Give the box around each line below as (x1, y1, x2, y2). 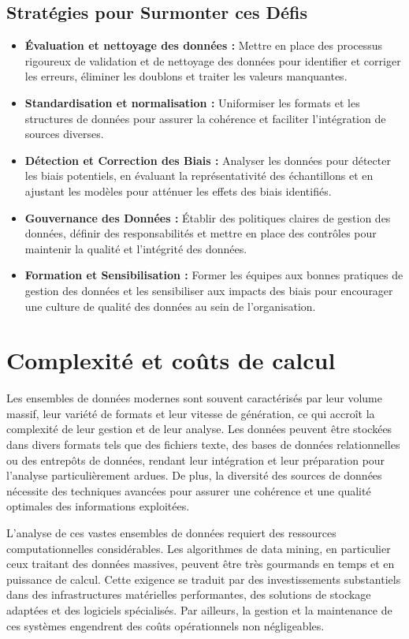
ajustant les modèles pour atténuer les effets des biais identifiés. (24, 182, 332, 199)
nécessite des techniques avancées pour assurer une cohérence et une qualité (6, 482, 371, 499)
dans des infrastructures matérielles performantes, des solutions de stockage (6, 586, 371, 603)
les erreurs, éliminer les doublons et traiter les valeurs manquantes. (24, 68, 348, 84)
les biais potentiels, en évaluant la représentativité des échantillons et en (24, 167, 374, 184)
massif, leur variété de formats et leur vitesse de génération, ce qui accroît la (6, 405, 375, 421)
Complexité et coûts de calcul (6, 344, 336, 376)
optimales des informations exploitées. (6, 498, 190, 514)
